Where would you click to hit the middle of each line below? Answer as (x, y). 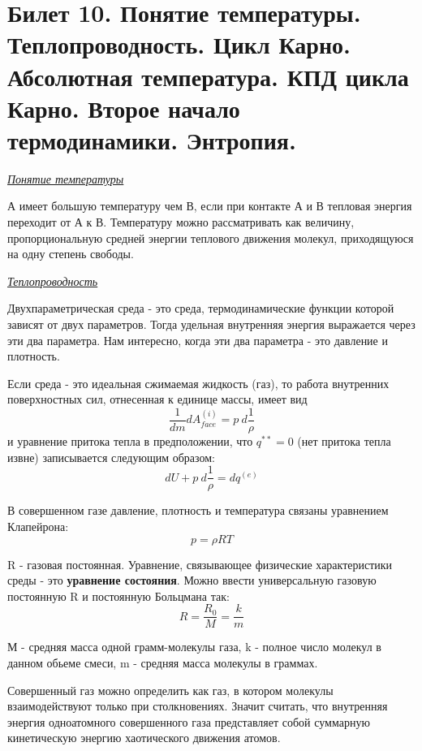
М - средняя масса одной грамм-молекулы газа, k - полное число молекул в (194, 647)
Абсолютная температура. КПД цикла (208, 76)
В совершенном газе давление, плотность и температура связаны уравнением (198, 510)
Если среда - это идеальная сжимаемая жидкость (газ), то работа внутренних (198, 383)
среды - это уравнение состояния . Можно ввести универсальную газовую (192, 580)
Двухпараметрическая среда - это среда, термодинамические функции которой (201, 308)
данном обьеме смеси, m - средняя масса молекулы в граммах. (163, 662)
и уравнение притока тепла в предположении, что (130, 441)
